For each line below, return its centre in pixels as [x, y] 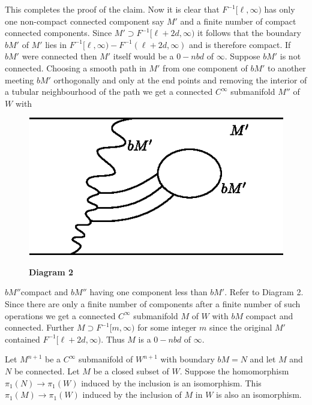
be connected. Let [47, 370]
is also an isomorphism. [259, 394]
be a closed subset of [131, 370]
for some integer [167, 327]
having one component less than [148, 292]
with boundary [187, 359]
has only [280, 9]
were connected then [59, 56]
